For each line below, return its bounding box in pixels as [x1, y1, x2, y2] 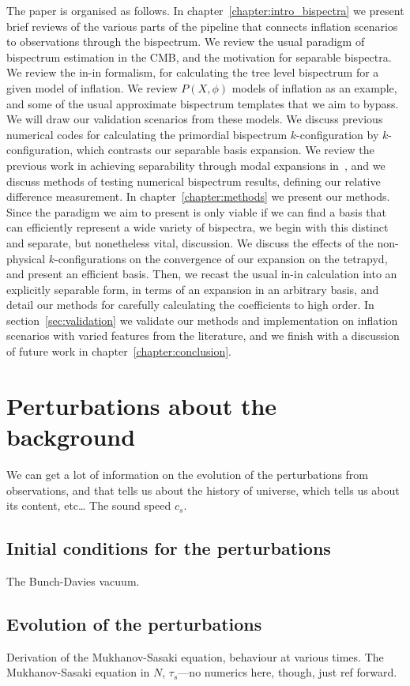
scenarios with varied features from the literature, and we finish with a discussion [6, 327, 400, 344]
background [6, 420, 136, 453]
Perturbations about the [6, 389, 277, 421]
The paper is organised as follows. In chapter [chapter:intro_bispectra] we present [6, 2, 404, 18]
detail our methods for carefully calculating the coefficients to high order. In [6, 296, 374, 313]
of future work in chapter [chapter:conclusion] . [6, 343, 231, 360]
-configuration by [296, 126, 379, 142]
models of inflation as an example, [231, 79, 397, 96]
